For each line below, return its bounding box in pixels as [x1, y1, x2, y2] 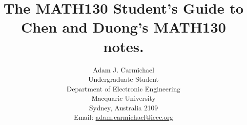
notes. [103, 36, 144, 56]
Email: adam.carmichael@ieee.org [74, 112, 173, 122]
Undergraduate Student [88, 74, 159, 84]
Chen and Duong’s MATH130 [21, 17, 226, 37]
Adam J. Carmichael [93, 64, 154, 74]
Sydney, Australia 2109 [89, 102, 158, 112]
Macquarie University [91, 93, 156, 103]
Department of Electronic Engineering [66, 83, 181, 93]
